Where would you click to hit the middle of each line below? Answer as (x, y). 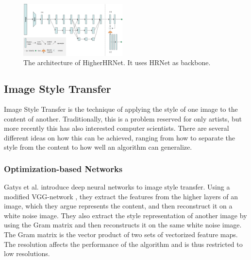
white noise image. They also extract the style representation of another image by (125, 215)
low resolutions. (27, 253)
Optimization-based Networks (63, 168)
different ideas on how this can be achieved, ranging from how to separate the (119, 137)
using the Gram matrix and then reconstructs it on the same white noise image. (123, 225)
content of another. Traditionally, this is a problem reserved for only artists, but (123, 118)
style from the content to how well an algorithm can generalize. (98, 147)
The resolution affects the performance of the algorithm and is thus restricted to (123, 244)
